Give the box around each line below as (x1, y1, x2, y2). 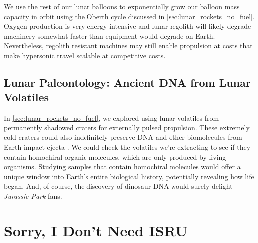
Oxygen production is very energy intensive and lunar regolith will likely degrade (4, 21, 251, 31)
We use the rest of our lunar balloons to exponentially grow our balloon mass (4, 1, 240, 11)
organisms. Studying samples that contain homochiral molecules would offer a (4, 161, 241, 172)
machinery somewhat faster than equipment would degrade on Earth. (4, 30, 215, 41)
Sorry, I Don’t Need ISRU (4, 220, 188, 240)
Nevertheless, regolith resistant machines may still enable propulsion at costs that (4, 40, 253, 51)
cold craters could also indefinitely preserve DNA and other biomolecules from (4, 132, 242, 142)
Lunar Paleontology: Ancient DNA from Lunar (4, 74, 251, 90)
